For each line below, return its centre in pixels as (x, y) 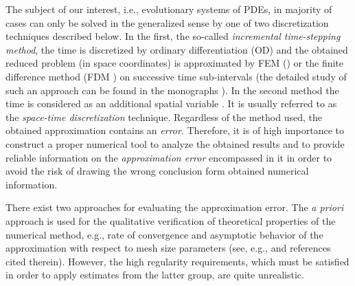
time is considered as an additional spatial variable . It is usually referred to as (171, 103)
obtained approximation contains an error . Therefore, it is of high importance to (175, 130)
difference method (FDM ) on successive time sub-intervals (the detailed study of (176, 76)
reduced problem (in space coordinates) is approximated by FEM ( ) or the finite (175, 63)
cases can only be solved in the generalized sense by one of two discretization (167, 22)
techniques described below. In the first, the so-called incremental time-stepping (173, 36)
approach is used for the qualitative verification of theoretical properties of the (171, 220)
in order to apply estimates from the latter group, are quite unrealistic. (155, 275)
